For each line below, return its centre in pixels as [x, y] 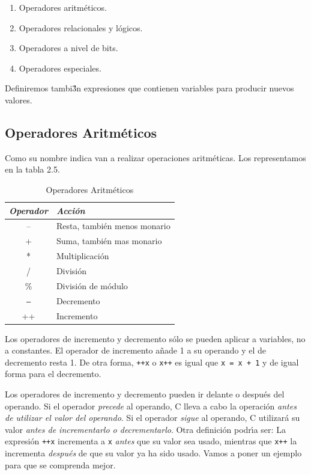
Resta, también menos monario [113, 226]
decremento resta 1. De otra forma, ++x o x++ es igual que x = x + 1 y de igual [152, 362]
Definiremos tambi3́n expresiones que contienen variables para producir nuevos [149, 88]
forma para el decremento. [53, 374]
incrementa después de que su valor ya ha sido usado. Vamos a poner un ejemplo [153, 453]
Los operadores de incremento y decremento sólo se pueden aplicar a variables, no [155, 338]
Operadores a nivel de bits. [68, 48]
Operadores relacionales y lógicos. [81, 27]
